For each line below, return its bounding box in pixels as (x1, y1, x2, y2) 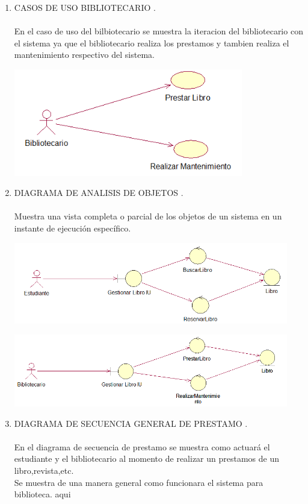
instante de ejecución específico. (14, 222, 131, 235)
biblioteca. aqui (14, 488, 71, 500)
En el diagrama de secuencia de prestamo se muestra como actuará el (14, 440, 270, 453)
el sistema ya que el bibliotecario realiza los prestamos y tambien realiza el (14, 36, 289, 49)
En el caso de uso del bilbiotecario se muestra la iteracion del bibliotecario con (14, 25, 303, 37)
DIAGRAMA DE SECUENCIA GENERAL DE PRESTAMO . (14, 417, 248, 429)
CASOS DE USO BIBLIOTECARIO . (14, 1, 156, 13)
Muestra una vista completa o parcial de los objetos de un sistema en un (14, 210, 282, 222)
